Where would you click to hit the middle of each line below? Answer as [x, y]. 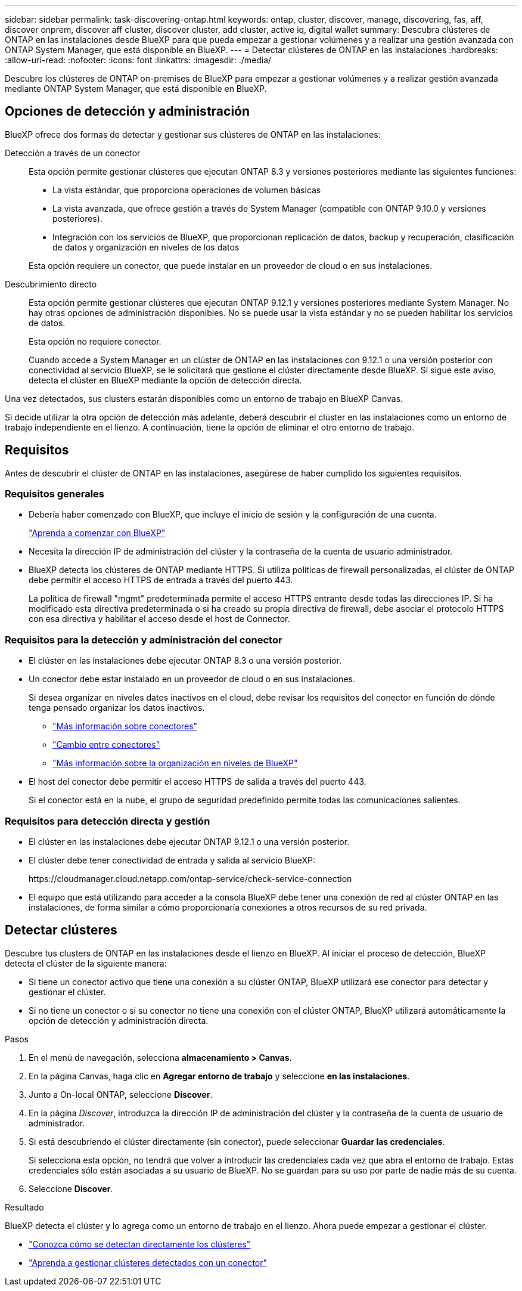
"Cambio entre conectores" [106, 745]
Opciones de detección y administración [128, 112]
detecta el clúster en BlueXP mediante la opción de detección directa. [165, 380]
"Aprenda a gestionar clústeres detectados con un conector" [148, 1262]
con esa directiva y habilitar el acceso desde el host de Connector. [159, 619]
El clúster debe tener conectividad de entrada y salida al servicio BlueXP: [172, 860]
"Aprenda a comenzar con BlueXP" [97, 533]
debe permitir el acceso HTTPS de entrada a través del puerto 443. [161, 580]
